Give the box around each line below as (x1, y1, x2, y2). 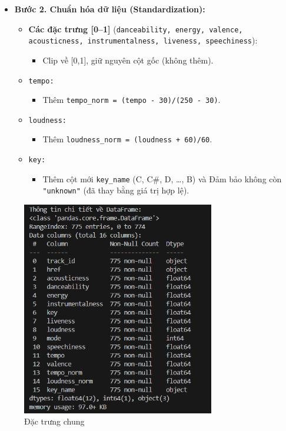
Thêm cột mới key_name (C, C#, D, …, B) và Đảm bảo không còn (42, 172, 282, 185)
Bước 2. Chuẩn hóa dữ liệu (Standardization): (14, 3, 205, 15)
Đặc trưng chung (24, 415, 85, 427)
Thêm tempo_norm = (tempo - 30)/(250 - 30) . (42, 93, 221, 106)
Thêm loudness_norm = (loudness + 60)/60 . (42, 133, 212, 145)
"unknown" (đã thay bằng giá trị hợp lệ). (42, 184, 189, 196)
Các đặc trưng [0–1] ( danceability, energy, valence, (28, 22, 243, 35)
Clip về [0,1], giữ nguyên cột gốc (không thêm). (42, 54, 214, 66)
